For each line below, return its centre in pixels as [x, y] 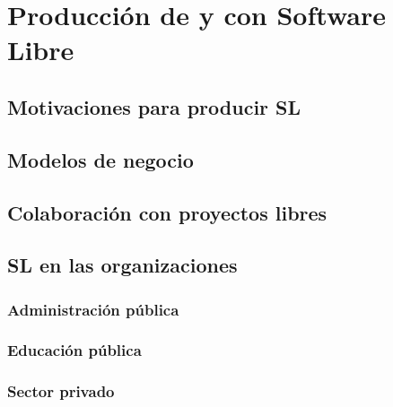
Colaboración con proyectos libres [167, 212]
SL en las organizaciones [122, 265]
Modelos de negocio [100, 159]
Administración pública [93, 309]
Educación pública [74, 350]
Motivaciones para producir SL [154, 106]
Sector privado [61, 391]
